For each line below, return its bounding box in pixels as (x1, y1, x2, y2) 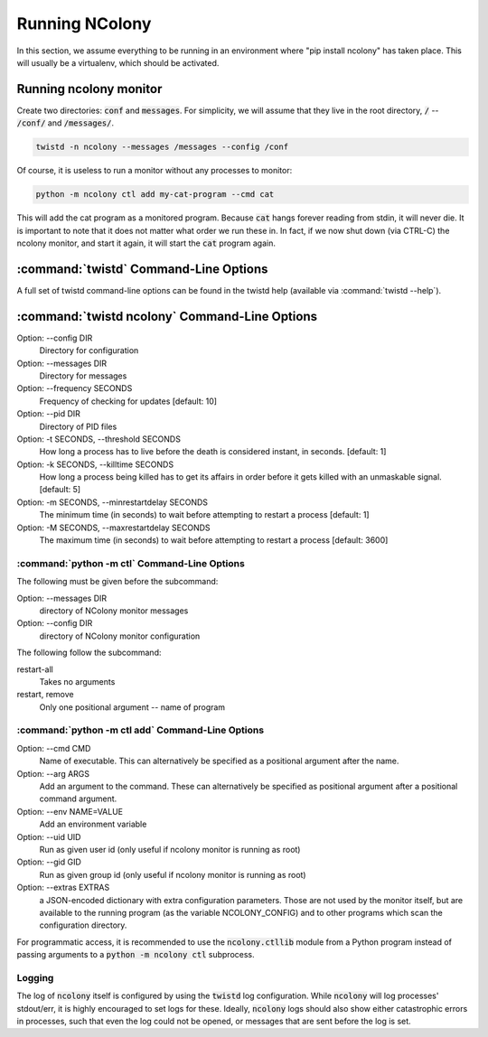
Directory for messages (39, 370, 127, 381)
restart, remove (16, 689, 74, 700)
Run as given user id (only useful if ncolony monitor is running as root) (39, 844, 301, 855)
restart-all (16, 664, 53, 675)
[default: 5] (39, 484, 81, 495)
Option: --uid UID (16, 831, 81, 842)
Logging (16, 971, 54, 984)
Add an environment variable (39, 818, 147, 830)
